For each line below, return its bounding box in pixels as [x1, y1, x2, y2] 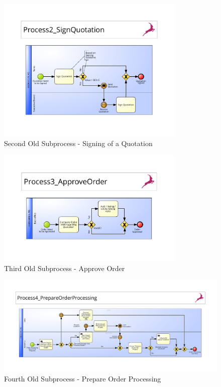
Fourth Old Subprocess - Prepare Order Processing [4, 373, 161, 384]
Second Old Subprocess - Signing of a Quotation [4, 138, 153, 148]
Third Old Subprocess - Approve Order [4, 263, 125, 273]
